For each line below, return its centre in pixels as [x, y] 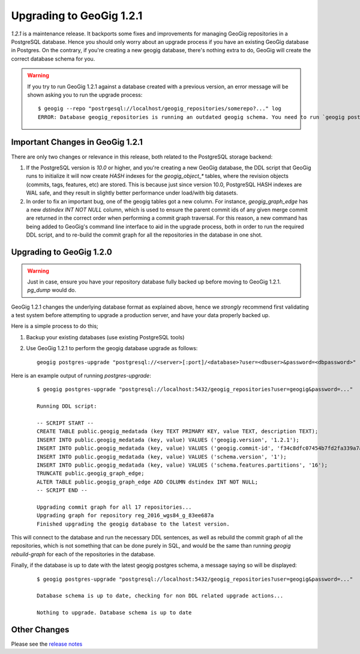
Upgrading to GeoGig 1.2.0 [61, 252]
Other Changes [40, 630]
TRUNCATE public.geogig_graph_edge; [91, 474]
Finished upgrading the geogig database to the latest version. [133, 524]
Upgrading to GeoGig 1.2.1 [77, 16]
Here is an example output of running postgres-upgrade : [81, 376]
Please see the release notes [47, 644]
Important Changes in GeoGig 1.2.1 [77, 142]
